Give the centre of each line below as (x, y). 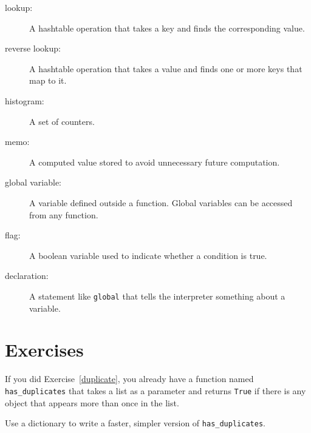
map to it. (48, 80)
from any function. (64, 214)
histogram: (25, 100)
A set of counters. (62, 121)
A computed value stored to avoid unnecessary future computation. (155, 162)
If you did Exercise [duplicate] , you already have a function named (129, 379)
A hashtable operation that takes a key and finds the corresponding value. (167, 28)
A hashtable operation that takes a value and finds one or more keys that (166, 68)
